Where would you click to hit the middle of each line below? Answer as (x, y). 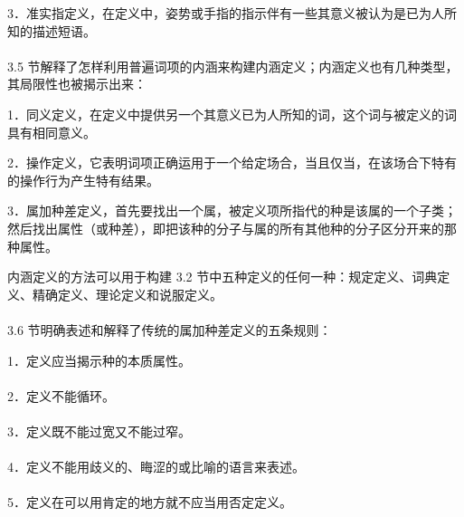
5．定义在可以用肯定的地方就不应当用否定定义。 (150, 502)
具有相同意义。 (52, 132)
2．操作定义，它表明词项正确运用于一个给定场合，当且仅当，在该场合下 (219, 163)
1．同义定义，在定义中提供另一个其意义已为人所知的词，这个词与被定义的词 (232, 114)
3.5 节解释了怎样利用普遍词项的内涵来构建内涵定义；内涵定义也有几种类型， (233, 66)
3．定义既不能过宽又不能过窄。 (99, 431)
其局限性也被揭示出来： (77, 84)
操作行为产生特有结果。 (89, 180)
